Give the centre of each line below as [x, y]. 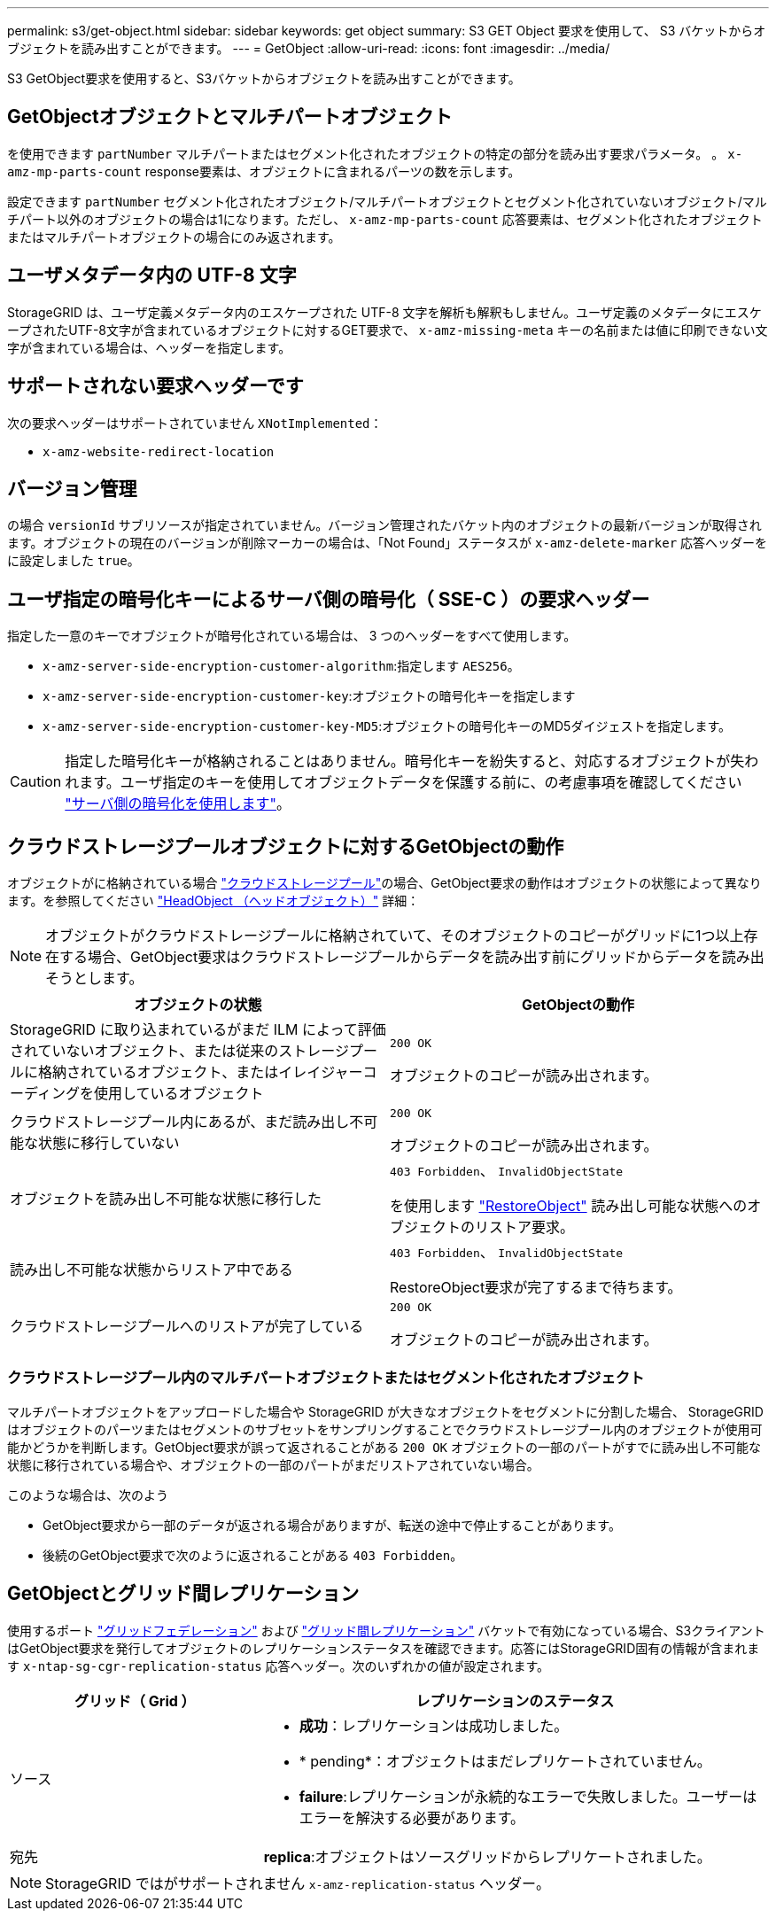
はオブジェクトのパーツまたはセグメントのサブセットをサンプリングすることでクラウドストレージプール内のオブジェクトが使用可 [385, 1429]
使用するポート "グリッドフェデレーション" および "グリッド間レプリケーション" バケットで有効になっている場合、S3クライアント [386, 1630]
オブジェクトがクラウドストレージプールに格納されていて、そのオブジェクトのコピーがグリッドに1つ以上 [395, 936]
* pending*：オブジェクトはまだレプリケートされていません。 [505, 1761]
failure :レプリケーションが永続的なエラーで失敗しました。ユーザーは [528, 1796]
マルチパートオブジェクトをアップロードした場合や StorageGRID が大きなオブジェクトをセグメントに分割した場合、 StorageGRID [385, 1411]
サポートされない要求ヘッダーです [155, 386]
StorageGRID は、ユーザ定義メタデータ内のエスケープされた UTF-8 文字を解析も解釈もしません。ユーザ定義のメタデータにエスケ [384, 312]
